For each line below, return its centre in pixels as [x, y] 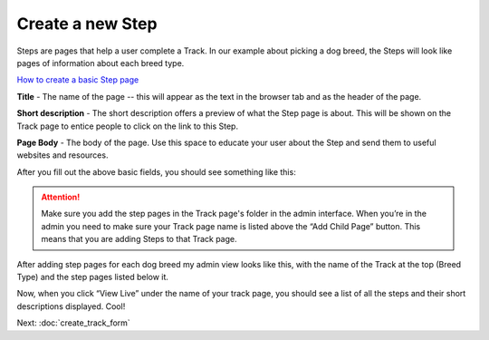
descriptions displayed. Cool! [71, 306]
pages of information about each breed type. [101, 63]
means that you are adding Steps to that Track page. [139, 239]
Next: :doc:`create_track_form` [73, 323]
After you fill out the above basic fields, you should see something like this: [156, 171]
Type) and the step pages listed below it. [93, 277]
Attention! [61, 197]
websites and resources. [62, 155]
